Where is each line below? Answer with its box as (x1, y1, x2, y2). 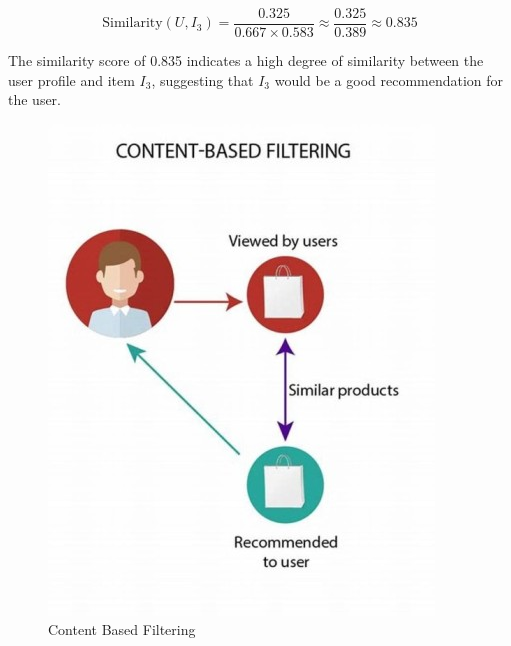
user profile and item (8, 69, 135, 90)
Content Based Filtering (48, 619, 196, 640)
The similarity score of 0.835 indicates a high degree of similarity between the (8, 50, 484, 71)
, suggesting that (151, 69, 254, 90)
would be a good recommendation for (274, 69, 504, 90)
